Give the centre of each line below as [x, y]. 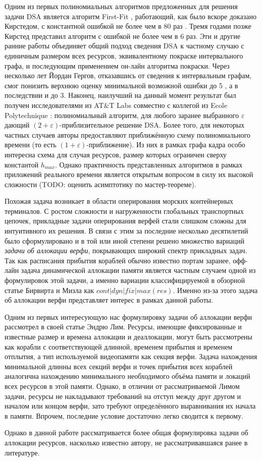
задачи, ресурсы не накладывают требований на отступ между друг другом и [123, 396]
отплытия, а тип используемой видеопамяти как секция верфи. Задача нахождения [131, 356]
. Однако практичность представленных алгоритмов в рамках [149, 164]
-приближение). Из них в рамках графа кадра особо [166, 145]
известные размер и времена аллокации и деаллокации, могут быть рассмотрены [128, 336]
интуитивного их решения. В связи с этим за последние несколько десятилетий [126, 231]
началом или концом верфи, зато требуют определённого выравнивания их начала [130, 406]
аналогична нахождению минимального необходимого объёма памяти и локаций [127, 376]
